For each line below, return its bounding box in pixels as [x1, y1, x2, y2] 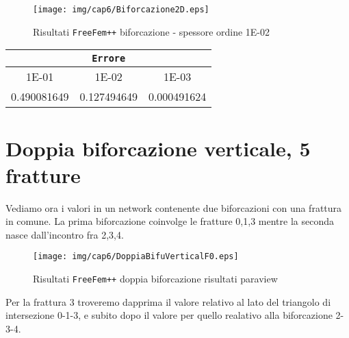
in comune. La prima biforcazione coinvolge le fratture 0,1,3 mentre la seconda [5, 214, 334, 228]
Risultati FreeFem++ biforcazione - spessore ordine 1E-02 [33, 24, 270, 38]
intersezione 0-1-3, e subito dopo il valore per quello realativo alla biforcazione [5, 308, 333, 322]
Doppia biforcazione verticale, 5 [5, 134, 311, 162]
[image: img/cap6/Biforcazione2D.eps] [33, 5, 209, 14]
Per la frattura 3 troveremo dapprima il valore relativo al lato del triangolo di [5, 294, 331, 309]
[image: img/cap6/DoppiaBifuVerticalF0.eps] [33, 252, 239, 262]
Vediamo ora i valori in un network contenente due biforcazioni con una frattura [5, 200, 342, 215]
